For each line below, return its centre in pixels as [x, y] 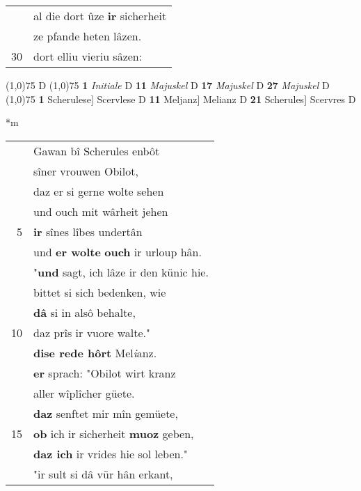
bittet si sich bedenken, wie [100, 292]
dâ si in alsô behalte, [85, 312]
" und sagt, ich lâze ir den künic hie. [121, 272]
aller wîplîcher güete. [84, 393]
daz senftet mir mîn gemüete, [106, 413]
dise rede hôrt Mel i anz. [95, 352]
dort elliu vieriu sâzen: [88, 56]
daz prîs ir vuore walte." [92, 332]
